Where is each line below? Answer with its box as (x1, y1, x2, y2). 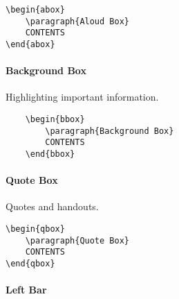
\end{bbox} (25, 148, 75, 159)
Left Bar (6, 282, 47, 297)
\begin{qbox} (6, 224, 65, 234)
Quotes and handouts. (6, 199, 99, 214)
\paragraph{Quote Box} (25, 235, 129, 246)
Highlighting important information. (6, 89, 159, 104)
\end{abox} (6, 39, 55, 49)
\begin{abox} (6, 5, 65, 15)
